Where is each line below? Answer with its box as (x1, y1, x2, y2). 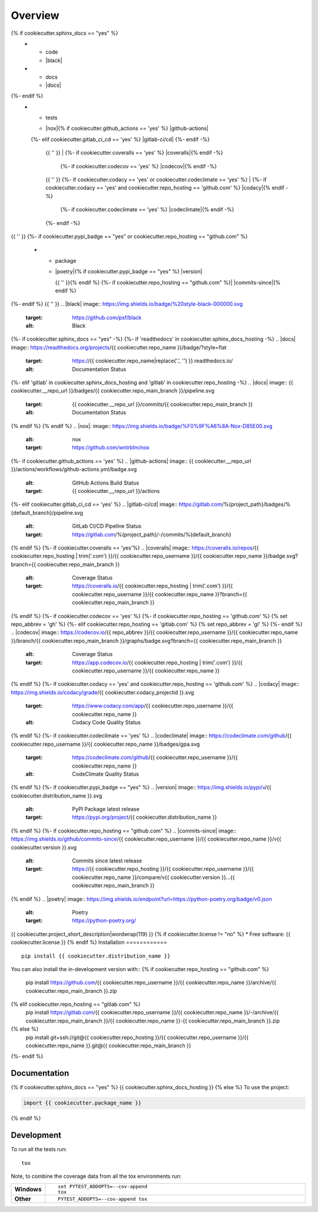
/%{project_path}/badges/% (221, 501, 291, 508)
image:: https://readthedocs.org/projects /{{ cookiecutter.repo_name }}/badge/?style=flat (11, 344, 227, 351)
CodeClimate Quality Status (72, 770, 140, 777)
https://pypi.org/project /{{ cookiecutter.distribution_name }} (72, 814, 217, 821)
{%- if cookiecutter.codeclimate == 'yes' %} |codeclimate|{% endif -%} (60, 206, 234, 213)
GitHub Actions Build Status (72, 479, 140, 486)
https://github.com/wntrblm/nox (72, 444, 150, 451)
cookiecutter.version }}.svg (11, 844, 77, 851)
